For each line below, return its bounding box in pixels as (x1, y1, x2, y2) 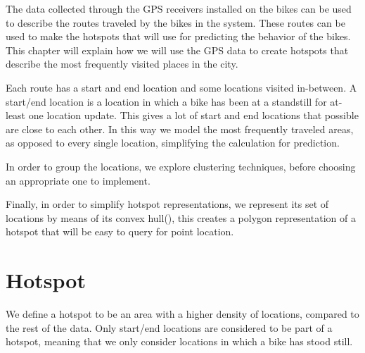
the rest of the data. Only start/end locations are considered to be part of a (6, 320, 333, 335)
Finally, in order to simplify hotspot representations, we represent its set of (6, 197, 329, 211)
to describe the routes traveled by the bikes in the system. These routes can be (6, 15, 345, 30)
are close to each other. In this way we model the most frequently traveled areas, (6, 121, 354, 136)
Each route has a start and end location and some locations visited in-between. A (6, 80, 357, 94)
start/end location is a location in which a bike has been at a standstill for (6, 94, 327, 109)
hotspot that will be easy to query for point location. (6, 224, 234, 239)
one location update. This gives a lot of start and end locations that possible (28, 108, 359, 123)
